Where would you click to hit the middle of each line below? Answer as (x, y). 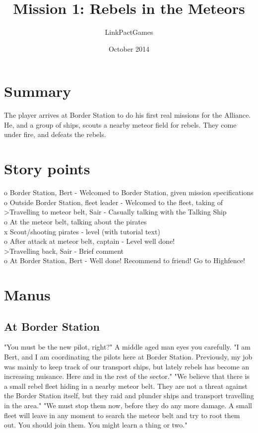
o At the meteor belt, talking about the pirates (75, 221)
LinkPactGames (129, 32)
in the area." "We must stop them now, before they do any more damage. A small (128, 405)
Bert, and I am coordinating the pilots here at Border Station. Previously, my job (128, 357)
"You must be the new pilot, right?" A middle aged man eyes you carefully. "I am (127, 347)
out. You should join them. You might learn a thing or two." (96, 425)
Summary (38, 91)
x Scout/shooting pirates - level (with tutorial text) (82, 231)
